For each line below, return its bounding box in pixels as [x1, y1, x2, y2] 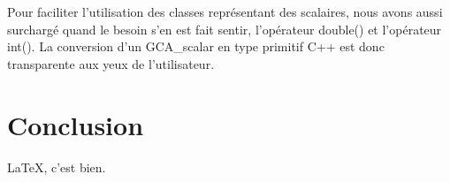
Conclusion [7, 106, 144, 142]
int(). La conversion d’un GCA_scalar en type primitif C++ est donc [7, 37, 385, 56]
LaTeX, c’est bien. [7, 157, 106, 176]
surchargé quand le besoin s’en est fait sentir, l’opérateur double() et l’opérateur [7, 19, 442, 38]
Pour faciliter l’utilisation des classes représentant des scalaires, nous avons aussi [7, 3, 443, 20]
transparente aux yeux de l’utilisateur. [7, 54, 215, 72]
